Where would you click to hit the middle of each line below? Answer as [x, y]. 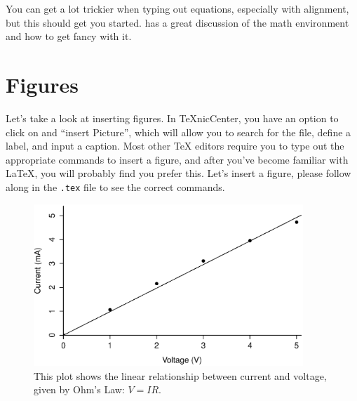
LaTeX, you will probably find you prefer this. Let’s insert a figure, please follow [178, 173]
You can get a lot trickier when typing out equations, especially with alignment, [177, 8]
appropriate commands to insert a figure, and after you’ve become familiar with [177, 159]
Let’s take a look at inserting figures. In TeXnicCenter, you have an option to [172, 118]
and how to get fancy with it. [69, 36]
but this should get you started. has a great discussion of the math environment [177, 22]
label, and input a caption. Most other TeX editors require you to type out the [175, 146]
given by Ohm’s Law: [79, 389]
